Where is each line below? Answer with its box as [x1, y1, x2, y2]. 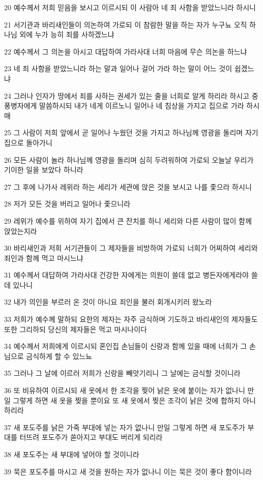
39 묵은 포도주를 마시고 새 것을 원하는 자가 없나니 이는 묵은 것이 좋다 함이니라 [4, 466, 252, 476]
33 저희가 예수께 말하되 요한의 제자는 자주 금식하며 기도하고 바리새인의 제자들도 [4, 314, 258, 324]
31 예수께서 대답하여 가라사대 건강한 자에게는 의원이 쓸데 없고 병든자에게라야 [4, 269, 249, 280]
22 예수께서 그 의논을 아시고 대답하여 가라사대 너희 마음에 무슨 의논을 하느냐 [4, 46, 247, 56]
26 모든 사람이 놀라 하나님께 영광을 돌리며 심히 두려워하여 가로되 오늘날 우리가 [4, 154, 254, 165]
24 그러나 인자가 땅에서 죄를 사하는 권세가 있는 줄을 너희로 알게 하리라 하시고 [4, 90, 250, 101]
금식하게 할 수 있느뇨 [26, 350, 93, 361]
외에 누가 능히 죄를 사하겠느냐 [19, 29, 114, 40]
